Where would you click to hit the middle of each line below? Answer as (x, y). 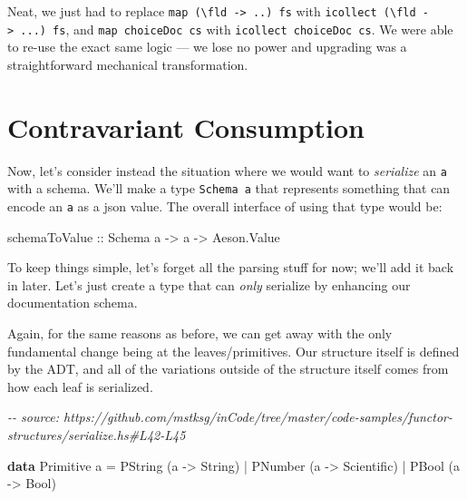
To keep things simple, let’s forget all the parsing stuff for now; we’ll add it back (231, 267)
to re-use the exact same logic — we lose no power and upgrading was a (207, 47)
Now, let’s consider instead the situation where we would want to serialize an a (227, 170)
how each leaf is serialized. (80, 386)
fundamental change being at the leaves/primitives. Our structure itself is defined (233, 351)
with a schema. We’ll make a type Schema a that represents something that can (229, 188)
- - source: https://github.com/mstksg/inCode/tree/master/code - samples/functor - (230, 417)
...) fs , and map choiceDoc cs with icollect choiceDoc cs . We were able (237, 29)
